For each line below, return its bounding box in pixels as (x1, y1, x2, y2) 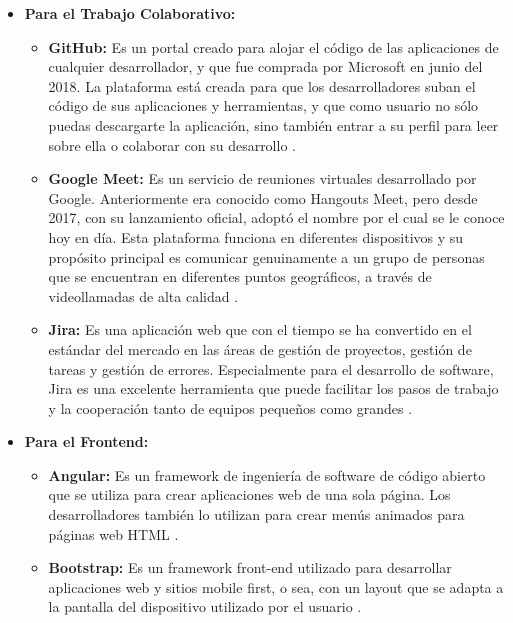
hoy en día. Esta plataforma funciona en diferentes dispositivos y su (48, 226, 464, 247)
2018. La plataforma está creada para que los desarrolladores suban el (48, 75, 476, 96)
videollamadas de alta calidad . (48, 285, 239, 306)
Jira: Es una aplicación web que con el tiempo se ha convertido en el (48, 319, 472, 340)
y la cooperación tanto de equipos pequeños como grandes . (48, 397, 413, 418)
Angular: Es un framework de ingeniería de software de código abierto (48, 464, 486, 485)
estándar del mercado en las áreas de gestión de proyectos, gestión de (48, 338, 472, 359)
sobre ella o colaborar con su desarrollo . (48, 134, 296, 155)
